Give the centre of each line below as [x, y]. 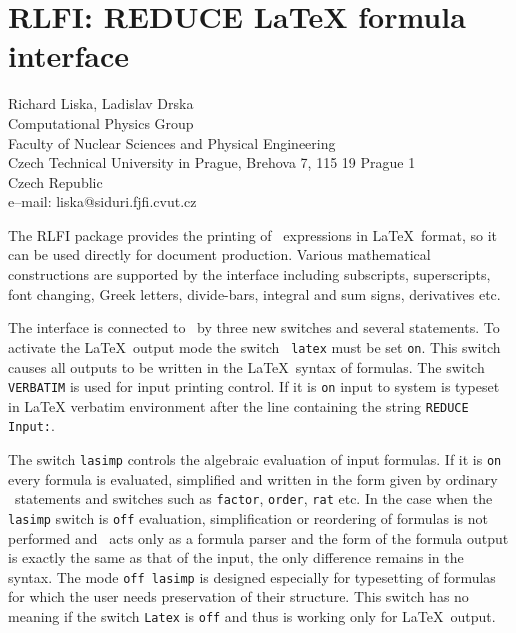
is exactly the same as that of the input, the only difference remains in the [236, 557]
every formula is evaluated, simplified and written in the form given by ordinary [253, 478]
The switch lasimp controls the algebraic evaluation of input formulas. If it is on [255, 459]
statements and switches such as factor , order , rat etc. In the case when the [253, 498]
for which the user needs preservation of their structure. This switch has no [238, 596]
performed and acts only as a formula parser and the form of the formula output [258, 537]
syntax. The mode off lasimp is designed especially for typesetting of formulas [252, 576]
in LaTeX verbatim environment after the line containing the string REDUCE [238, 405]
